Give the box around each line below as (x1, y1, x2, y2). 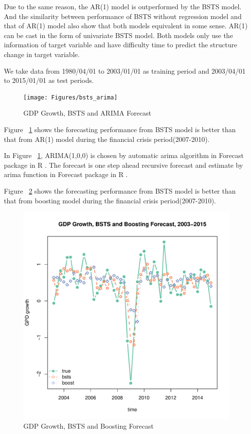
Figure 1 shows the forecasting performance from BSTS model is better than (4, 124, 236, 134)
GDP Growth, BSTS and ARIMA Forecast (23, 108, 152, 118)
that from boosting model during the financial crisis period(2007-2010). (4, 195, 216, 205)
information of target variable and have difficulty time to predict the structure (4, 39, 237, 50)
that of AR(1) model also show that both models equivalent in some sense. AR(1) (4, 20, 248, 31)
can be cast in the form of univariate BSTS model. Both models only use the (4, 30, 233, 40)
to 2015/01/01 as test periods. (4, 75, 94, 85)
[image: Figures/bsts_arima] (23, 94, 118, 101)
